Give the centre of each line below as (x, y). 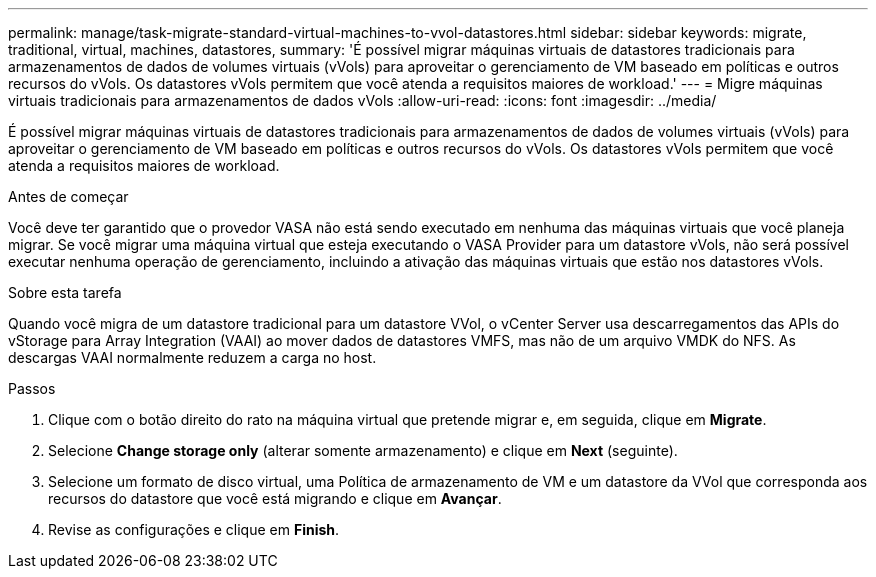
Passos (32, 388)
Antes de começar (68, 196)
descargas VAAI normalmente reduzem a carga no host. (192, 357)
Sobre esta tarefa (65, 292)
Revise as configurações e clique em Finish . (194, 529)
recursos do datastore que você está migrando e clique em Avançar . (275, 498)
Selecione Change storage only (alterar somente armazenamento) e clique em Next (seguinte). (363, 450)
